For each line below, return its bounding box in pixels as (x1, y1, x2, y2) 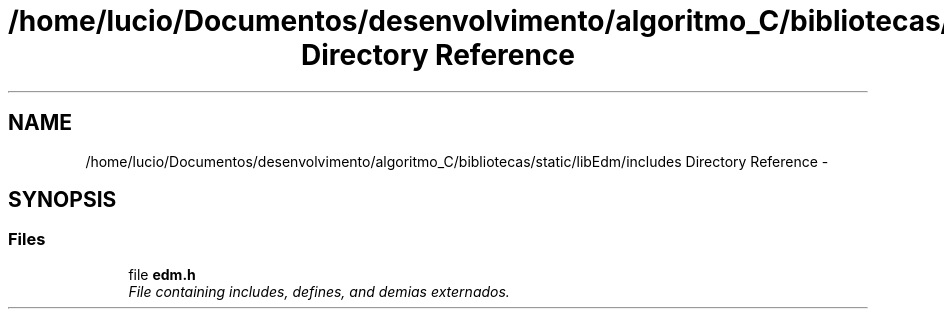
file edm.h (128, 265, 196, 283)
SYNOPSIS (8, 187, 117, 213)
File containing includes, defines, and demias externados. (128, 282, 510, 300)
